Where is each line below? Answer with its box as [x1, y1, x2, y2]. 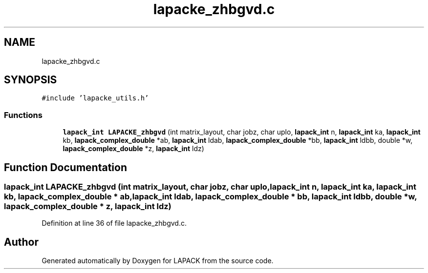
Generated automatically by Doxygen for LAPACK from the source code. [42, 256, 274, 265]
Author [4, 235, 39, 248]
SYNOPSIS [4, 74, 57, 86]
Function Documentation [4, 161, 127, 174]
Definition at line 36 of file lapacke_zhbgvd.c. [42, 219, 187, 228]
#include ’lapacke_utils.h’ [42, 94, 149, 102]
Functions [4, 110, 43, 120]
